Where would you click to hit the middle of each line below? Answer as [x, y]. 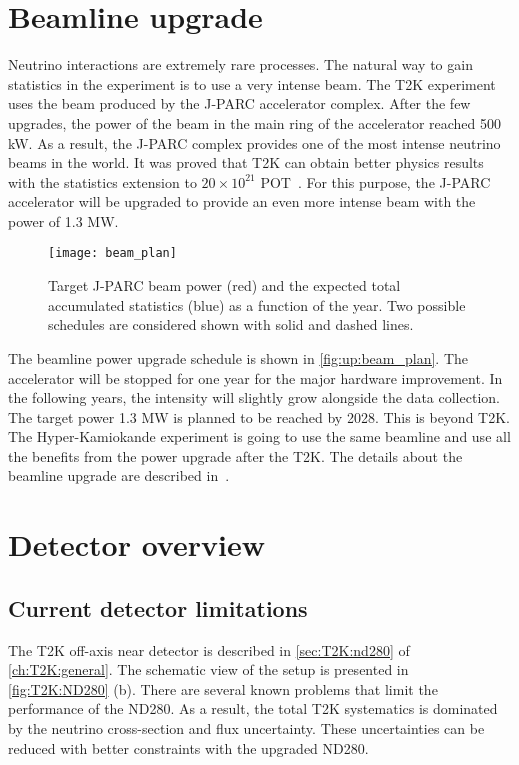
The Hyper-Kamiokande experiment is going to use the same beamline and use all [259, 436]
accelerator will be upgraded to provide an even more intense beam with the [242, 201]
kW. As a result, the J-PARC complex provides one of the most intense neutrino [254, 142]
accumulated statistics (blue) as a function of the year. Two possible [257, 304]
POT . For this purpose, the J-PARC [375, 181]
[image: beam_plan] [112, 253]
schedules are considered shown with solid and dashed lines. [231, 324]
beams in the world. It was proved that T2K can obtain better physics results [246, 162]
